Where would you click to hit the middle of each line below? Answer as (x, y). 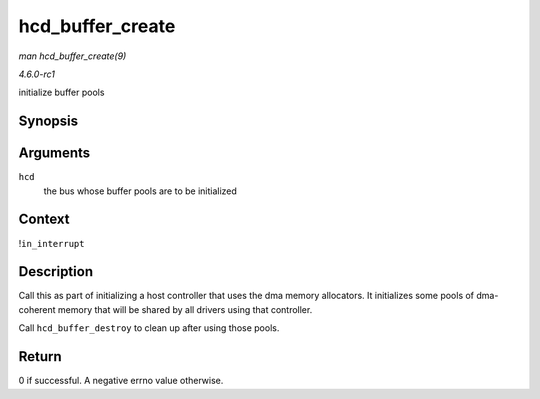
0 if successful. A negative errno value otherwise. (121, 381)
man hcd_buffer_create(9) (72, 56)
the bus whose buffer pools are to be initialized (140, 191)
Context (44, 219)
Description (56, 271)
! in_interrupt (51, 243)
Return (40, 356)
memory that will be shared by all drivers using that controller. (185, 309)
